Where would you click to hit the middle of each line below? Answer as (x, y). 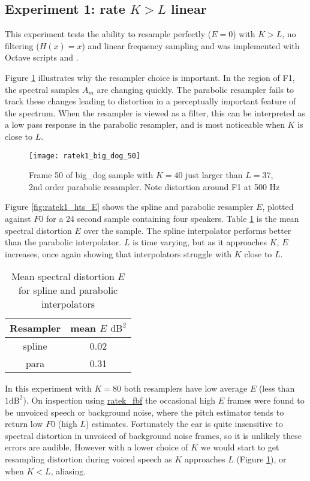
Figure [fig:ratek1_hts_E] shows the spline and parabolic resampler (129, 207)
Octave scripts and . (42, 57)
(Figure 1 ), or (261, 459)
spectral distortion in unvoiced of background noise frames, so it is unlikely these (153, 435)
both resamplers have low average (186, 388)
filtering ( (22, 45)
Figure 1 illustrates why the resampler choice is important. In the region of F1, (150, 77)
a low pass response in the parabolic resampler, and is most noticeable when (145, 124)
